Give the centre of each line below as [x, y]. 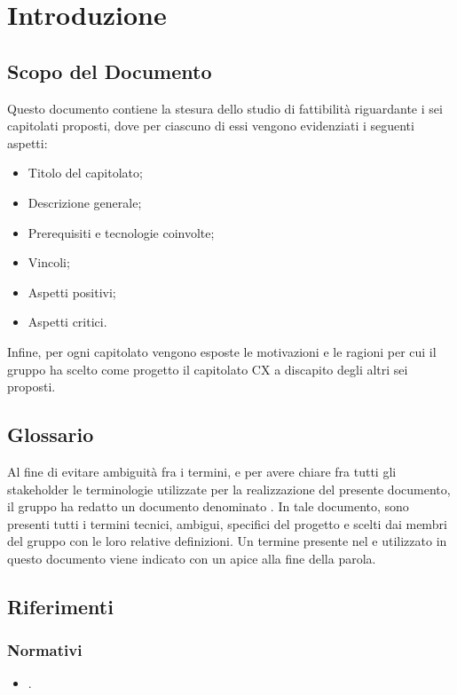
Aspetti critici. [67, 322]
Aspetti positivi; [72, 292]
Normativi [45, 650]
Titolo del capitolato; [85, 173]
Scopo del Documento [110, 71]
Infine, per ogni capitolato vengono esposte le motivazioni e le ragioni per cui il [222, 351]
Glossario [51, 434]
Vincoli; [49, 262]
